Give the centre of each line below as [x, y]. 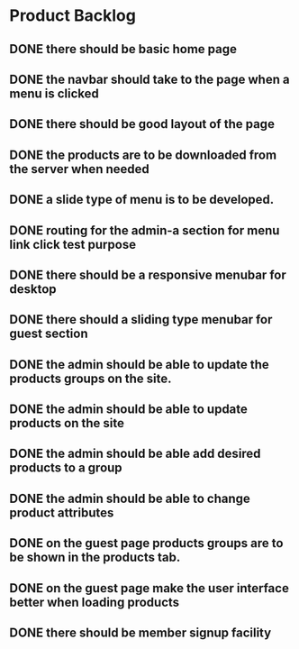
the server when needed [80, 169]
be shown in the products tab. [95, 558]
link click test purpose [73, 244]
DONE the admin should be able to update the [140, 365]
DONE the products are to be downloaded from [143, 155]
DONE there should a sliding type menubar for [141, 320]
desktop [33, 289]
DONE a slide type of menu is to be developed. [142, 200]
